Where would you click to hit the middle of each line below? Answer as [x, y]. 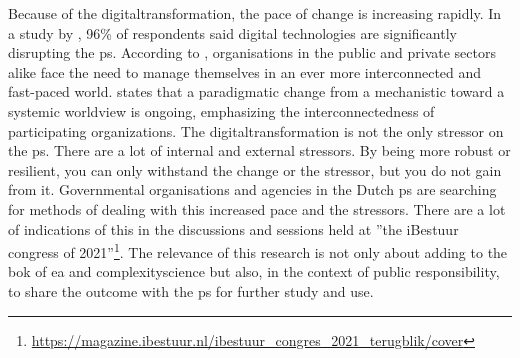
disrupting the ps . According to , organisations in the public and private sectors [252, 52]
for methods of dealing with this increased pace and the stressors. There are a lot [257, 208]
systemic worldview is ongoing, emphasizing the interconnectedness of [221, 110]
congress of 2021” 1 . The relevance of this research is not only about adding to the [258, 250]
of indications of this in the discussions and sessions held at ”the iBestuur [233, 228]
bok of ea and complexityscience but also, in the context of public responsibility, [254, 271]
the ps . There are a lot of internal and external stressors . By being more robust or [259, 150]
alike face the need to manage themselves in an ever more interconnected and [245, 71]
